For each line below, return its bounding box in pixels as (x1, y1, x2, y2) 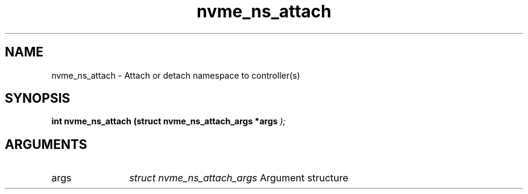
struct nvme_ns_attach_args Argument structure (129, 172, 348, 184)
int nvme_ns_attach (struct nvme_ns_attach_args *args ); (51, 116, 286, 127)
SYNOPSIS (5, 91, 71, 106)
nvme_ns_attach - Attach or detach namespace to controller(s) (51, 70, 300, 80)
